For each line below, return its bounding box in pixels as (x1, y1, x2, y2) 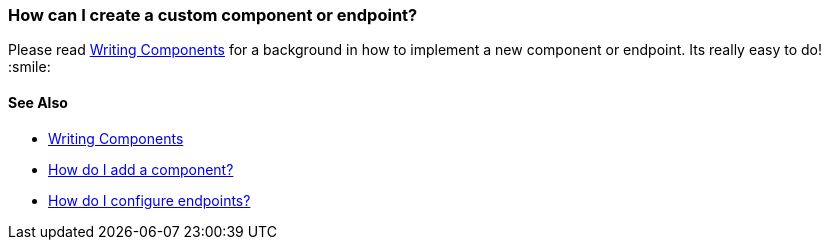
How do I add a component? (48, 160, 234, 178)
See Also (8, 93, 68, 111)
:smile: (8, 58, 51, 76)
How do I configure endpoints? (48, 191, 251, 209)
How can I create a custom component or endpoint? (8, 5, 418, 25)
